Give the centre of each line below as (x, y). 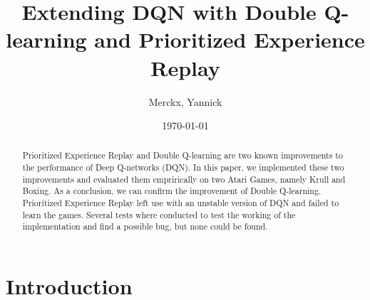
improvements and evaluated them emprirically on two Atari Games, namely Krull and (184, 179)
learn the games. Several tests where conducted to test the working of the (159, 214)
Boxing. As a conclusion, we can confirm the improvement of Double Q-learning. (172, 191)
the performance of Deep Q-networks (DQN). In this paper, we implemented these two (183, 167)
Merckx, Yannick (185, 101)
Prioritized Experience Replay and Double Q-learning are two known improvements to (183, 155)
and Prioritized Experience (230, 39)
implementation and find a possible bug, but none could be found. (145, 226)
